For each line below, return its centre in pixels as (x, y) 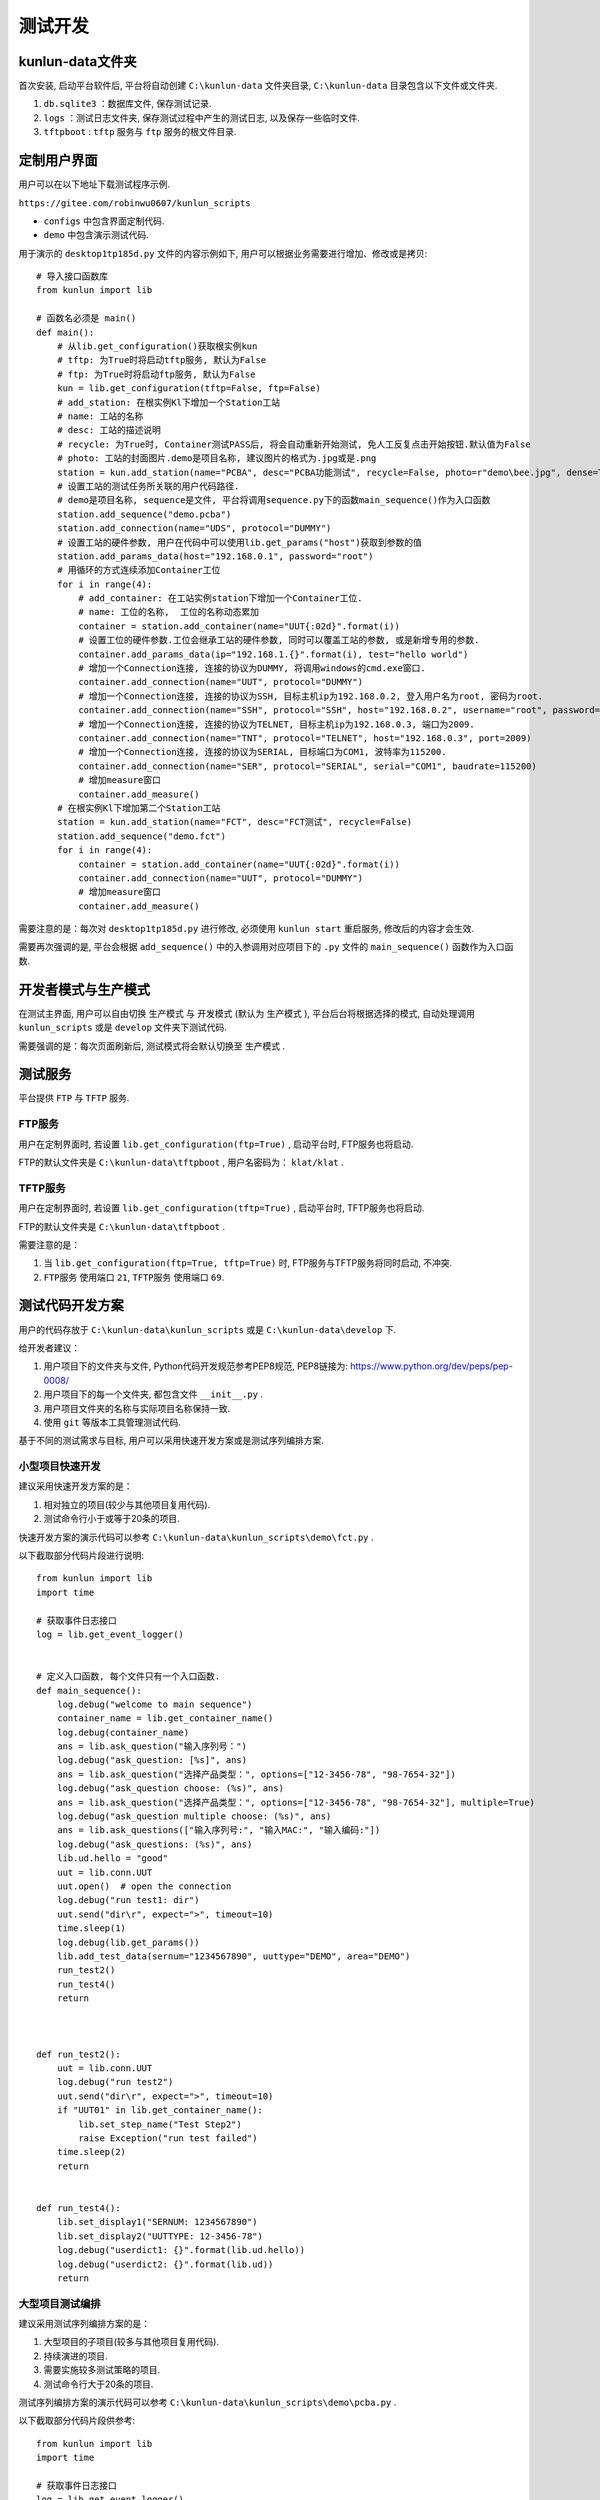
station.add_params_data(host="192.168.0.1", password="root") (215, 556)
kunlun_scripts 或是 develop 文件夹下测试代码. (122, 1027)
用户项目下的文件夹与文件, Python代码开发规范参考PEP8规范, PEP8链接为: (196, 1366)
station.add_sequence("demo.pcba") (144, 514)
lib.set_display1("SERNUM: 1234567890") (157, 2222)
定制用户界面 (58, 160)
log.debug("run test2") (115, 2082)
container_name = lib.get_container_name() (165, 1718)
